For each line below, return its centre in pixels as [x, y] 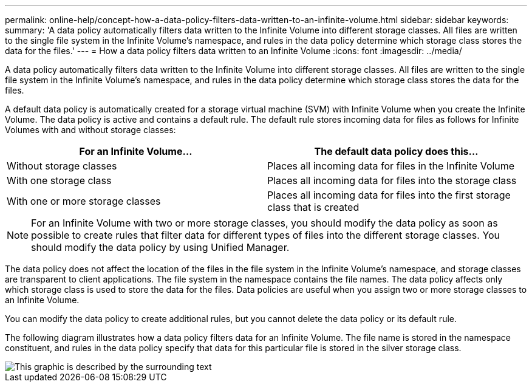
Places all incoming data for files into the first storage [389, 195]
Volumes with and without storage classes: [90, 130]
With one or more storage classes [84, 201]
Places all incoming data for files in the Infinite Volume [391, 166]
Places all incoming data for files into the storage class [392, 180]
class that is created [313, 207]
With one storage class [59, 180]
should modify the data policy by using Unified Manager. [160, 247]
